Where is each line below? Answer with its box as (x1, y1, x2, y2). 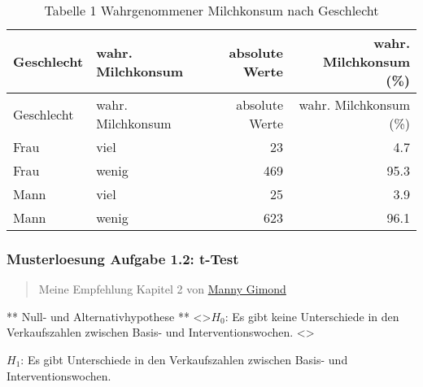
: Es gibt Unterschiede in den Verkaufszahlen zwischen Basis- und (20, 351, 348, 367)
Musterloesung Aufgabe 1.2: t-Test (7, 248, 239, 268)
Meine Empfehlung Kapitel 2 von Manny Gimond (38, 280, 286, 298)
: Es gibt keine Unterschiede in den (225, 307, 399, 324)
